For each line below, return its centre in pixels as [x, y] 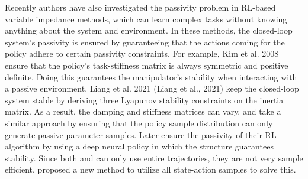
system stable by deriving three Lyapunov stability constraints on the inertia [144, 100]
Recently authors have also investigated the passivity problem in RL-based [140, 7]
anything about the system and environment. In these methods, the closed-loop [149, 30]
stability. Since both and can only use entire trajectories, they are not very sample [154, 157]
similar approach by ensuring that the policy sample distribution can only [139, 123]
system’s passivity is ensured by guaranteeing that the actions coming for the [145, 42]
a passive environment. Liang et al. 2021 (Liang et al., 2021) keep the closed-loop [152, 88]
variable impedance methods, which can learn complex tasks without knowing [146, 19]
